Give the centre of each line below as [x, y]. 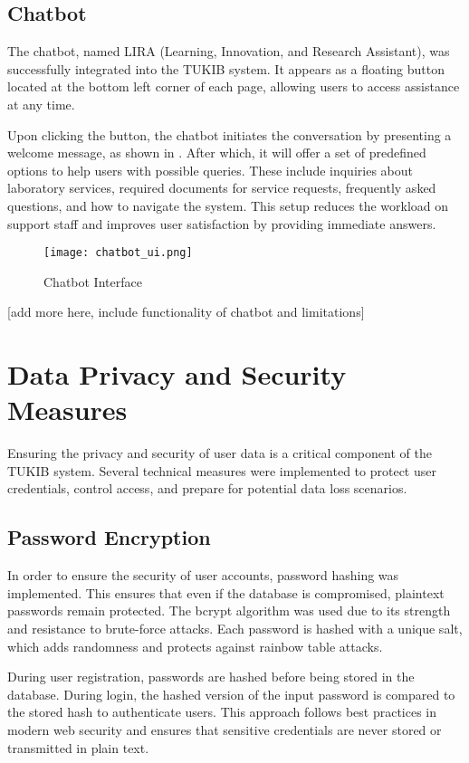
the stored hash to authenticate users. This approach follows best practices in [222, 712]
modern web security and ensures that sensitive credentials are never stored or [225, 730]
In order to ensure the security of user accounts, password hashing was [203, 575]
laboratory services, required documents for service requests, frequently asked [222, 188]
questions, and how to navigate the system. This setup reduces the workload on [228, 205]
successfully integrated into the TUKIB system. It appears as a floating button [226, 68]
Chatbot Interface [93, 281]
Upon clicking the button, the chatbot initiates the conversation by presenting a [230, 134]
